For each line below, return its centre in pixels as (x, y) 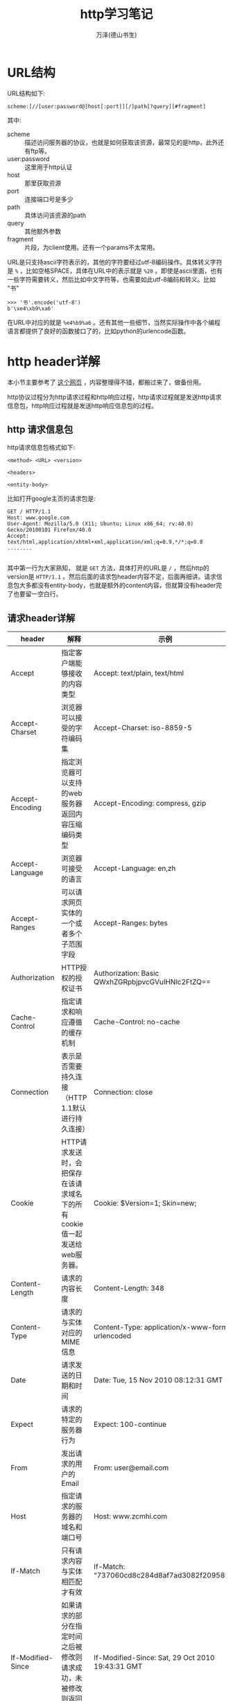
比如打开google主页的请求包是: (51, 499)
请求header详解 (41, 618)
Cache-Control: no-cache (137, 1022)
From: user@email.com (131, 1468)
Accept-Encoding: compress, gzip (150, 804)
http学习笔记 (116, 14)
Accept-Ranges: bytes (131, 923)
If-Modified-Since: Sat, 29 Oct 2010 (154, 1658)
